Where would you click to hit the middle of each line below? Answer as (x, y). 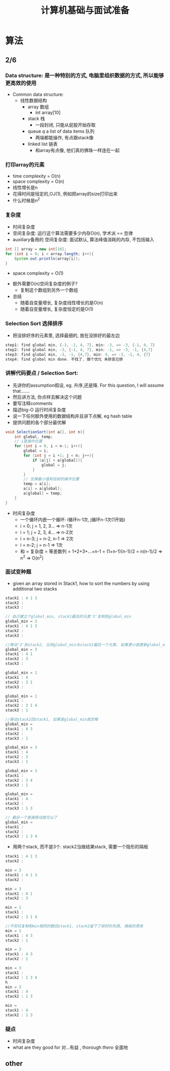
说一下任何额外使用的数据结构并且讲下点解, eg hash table (72, 416)
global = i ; (36, 451)
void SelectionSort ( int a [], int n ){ (45, 432)
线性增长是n (25, 187)
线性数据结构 (33, 100)
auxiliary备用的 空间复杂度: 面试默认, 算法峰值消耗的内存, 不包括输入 (83, 240)
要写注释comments (32, 403)
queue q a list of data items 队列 (61, 131)
